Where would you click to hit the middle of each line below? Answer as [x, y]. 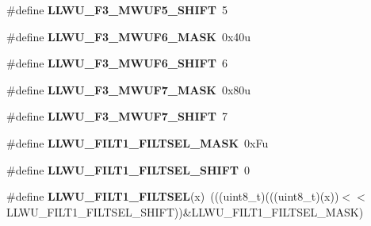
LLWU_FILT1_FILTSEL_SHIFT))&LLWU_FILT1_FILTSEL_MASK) [185, 211]
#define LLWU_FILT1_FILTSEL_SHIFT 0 [128, 169]
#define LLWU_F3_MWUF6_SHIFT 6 [117, 63]
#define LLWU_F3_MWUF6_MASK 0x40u [129, 36]
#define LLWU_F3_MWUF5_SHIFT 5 [117, 10]
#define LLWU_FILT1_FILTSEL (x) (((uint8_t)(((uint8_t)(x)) [173, 196]
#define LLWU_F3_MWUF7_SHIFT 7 [117, 116]
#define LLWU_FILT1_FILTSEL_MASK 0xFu [138, 142]
